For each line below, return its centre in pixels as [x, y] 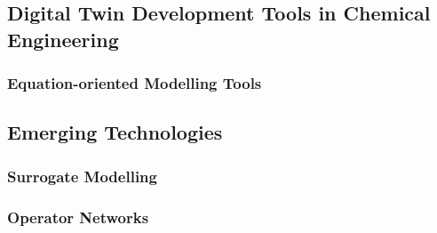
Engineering [63, 39]
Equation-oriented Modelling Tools [135, 83]
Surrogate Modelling [82, 176]
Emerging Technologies [115, 132]
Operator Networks [78, 217]
